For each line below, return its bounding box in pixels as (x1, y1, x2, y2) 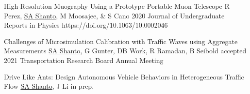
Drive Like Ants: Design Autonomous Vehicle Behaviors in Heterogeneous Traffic (4, 71, 244, 81)
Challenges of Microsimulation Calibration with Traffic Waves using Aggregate (4, 36, 238, 46)
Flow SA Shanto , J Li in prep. (4, 81, 94, 91)
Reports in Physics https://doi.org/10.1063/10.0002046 (4, 20, 168, 30)
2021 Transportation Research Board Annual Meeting (4, 55, 164, 65)
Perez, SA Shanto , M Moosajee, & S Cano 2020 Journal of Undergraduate (4, 10, 225, 20)
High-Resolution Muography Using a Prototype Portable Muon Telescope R (4, 1, 230, 11)
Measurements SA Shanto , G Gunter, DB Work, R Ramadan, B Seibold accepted (4, 46, 247, 56)
